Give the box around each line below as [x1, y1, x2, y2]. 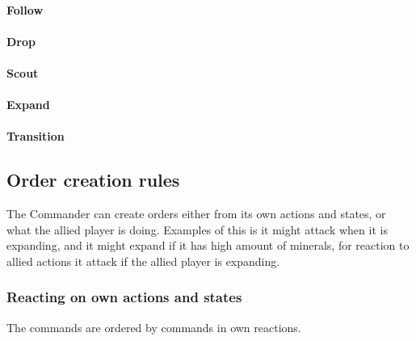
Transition [6, 128, 65, 145]
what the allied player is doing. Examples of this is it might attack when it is [6, 221, 388, 238]
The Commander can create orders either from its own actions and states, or [6, 205, 386, 222]
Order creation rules [6, 167, 180, 192]
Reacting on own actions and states [6, 287, 242, 307]
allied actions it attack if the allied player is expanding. [6, 252, 280, 269]
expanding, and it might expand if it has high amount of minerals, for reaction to [6, 237, 410, 254]
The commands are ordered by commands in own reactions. [6, 318, 301, 335]
